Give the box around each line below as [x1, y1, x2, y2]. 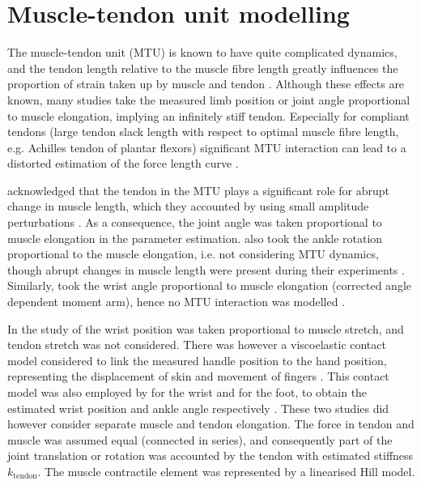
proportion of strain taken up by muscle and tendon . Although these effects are [7, 75, 405, 92]
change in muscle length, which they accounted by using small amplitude [7, 198, 369, 215]
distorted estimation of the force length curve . [7, 155, 239, 172]
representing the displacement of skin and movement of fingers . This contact [7, 368, 389, 385]
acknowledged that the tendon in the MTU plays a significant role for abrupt [7, 181, 390, 198]
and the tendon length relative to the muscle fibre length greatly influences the [7, 59, 398, 76]
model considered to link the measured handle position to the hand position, [7, 351, 387, 368]
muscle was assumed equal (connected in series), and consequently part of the [7, 431, 393, 448]
